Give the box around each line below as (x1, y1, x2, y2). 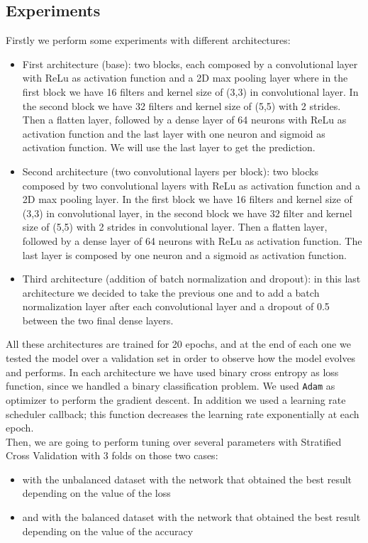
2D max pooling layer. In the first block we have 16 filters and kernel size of (22, 192, 352, 207)
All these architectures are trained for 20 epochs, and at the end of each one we (6, 336, 351, 351)
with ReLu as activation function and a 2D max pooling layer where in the (22, 70, 348, 85)
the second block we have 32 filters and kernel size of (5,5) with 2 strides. (22, 98, 341, 113)
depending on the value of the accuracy (22, 523, 194, 538)
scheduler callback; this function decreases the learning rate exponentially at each (6, 406, 359, 421)
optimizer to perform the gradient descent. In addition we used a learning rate (6, 392, 346, 407)
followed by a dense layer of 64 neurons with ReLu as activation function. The (22, 233, 362, 248)
